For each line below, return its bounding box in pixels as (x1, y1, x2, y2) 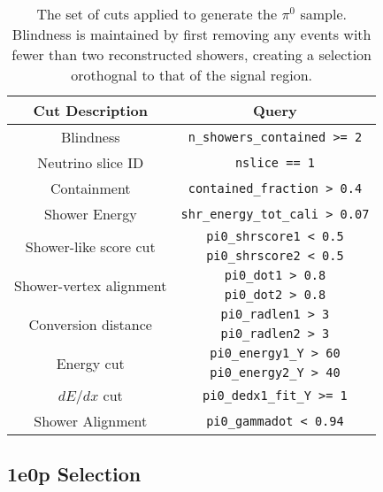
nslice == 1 (234, 155, 315, 170)
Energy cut (56, 352, 125, 373)
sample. (300, 4, 347, 24)
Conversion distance (28, 313, 152, 334)
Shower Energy (43, 204, 137, 224)
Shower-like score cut (25, 235, 156, 257)
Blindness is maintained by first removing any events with (11, 24, 372, 44)
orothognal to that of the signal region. (71, 65, 312, 85)
